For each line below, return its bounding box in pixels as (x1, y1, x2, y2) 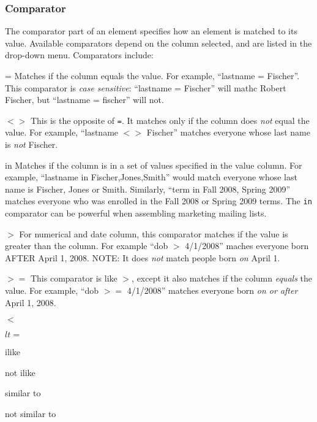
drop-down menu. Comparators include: (5, 48, 154, 61)
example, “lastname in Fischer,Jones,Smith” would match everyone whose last (5, 171, 297, 183)
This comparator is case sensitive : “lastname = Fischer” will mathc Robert (5, 81, 286, 94)
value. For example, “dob (5, 284, 99, 297)
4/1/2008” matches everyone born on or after (127, 284, 298, 297)
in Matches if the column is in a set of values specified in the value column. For (5, 158, 302, 171)
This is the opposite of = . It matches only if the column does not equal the (30, 113, 310, 126)
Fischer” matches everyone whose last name (146, 126, 310, 139)
